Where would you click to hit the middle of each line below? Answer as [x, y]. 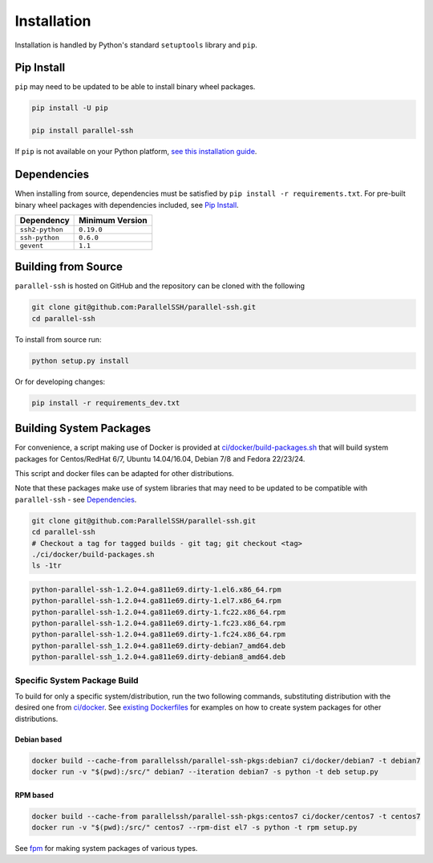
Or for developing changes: [60, 381]
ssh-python [40, 237]
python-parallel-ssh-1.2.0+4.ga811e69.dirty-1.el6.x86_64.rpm [156, 589]
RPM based [34, 795]
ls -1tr [47, 566]
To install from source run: [58, 339]
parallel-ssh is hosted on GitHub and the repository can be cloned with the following [160, 286]
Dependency [45, 220]
